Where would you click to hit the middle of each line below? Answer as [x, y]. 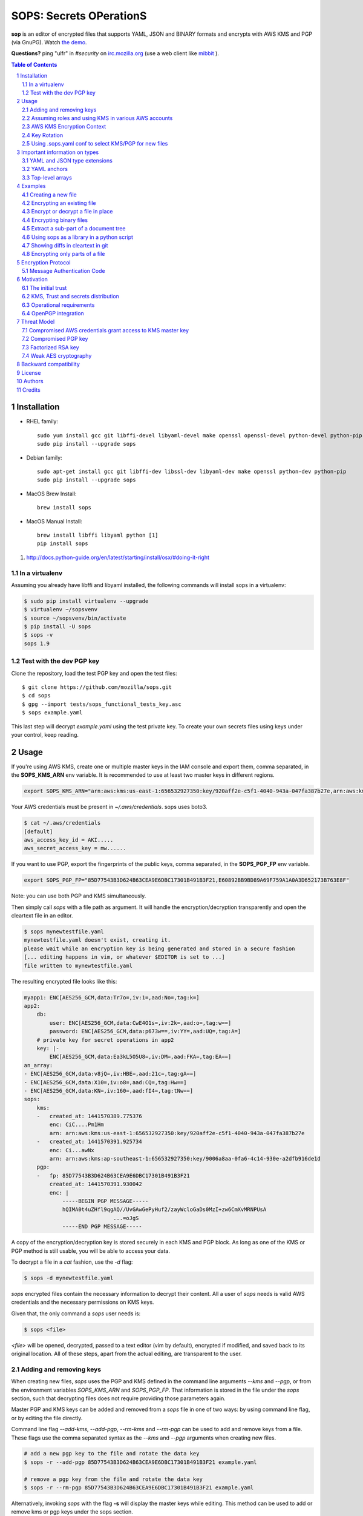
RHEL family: [42, 421]
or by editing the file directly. [47, 1418]
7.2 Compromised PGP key [55, 339]
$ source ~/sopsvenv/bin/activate [75, 618]
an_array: [38, 1065]
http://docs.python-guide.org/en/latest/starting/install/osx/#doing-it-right [118, 557]
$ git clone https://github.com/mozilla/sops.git [97, 687]
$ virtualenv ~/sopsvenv [61, 610]
